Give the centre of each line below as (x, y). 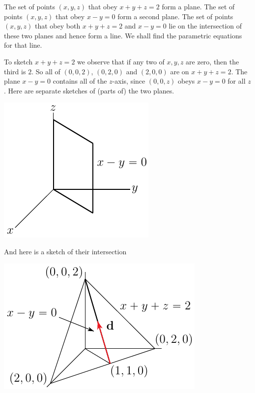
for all (237, 81)
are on (180, 71)
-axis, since (129, 81)
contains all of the (80, 81)
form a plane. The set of (198, 6)
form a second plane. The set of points (175, 16)
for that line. (23, 45)
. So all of (46, 71)
